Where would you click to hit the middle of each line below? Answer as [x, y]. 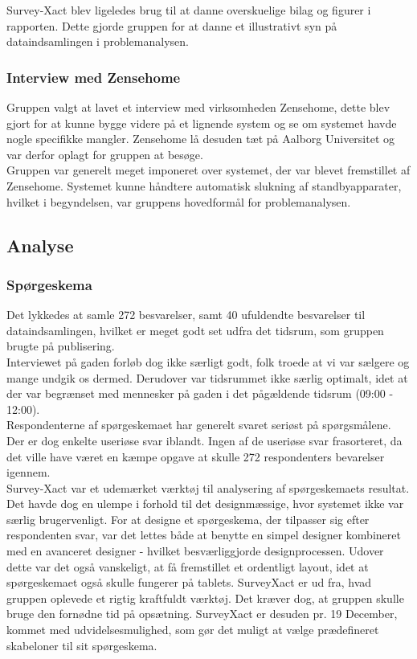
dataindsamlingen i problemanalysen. [98, 41]
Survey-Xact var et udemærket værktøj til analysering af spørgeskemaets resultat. [208, 487]
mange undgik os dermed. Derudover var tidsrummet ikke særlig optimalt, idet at [207, 377]
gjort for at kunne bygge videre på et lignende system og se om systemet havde [202, 123]
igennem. [29, 472]
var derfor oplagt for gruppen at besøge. [105, 154]
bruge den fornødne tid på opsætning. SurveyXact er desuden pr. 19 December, [202, 614]
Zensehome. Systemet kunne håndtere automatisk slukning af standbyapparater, [204, 185]
